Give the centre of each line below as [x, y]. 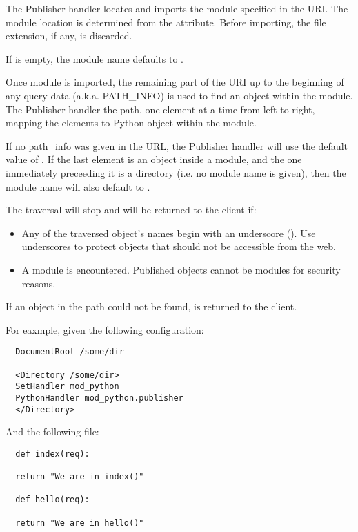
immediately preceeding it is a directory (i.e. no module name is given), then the [176, 172]
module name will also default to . [78, 186]
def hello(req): [52, 500]
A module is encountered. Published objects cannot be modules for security [181, 269]
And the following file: [52, 431]
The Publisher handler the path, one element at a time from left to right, [160, 109]
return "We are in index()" [80, 477]
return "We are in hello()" [80, 523]
